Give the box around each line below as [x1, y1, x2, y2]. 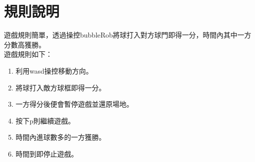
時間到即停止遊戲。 [15, 148, 78, 159]
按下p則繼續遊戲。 [15, 115, 75, 125]
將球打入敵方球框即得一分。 [15, 82, 106, 92]
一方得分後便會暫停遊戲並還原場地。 [15, 99, 133, 109]
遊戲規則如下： [4, 49, 52, 59]
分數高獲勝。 [4, 39, 45, 49]
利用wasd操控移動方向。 [15, 65, 93, 76]
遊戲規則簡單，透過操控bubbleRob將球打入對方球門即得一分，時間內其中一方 [4, 30, 252, 40]
